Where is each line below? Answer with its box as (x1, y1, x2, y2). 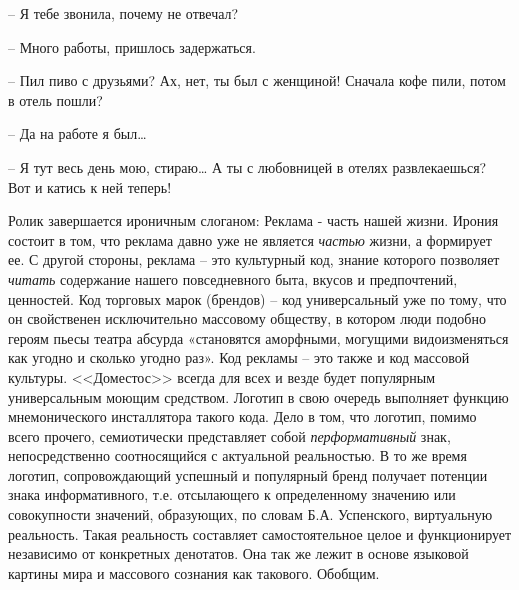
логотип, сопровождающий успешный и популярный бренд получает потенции (8, 464, 488, 485)
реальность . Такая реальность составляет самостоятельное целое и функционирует (8, 523, 512, 544)
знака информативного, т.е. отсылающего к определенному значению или (8, 484, 456, 505)
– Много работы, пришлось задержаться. (8, 36, 256, 57)
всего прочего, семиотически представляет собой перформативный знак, (8, 425, 451, 446)
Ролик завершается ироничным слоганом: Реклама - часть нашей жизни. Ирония (8, 210, 499, 231)
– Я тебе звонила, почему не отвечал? (8, 3, 239, 23)
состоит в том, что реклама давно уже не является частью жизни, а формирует (8, 229, 492, 250)
